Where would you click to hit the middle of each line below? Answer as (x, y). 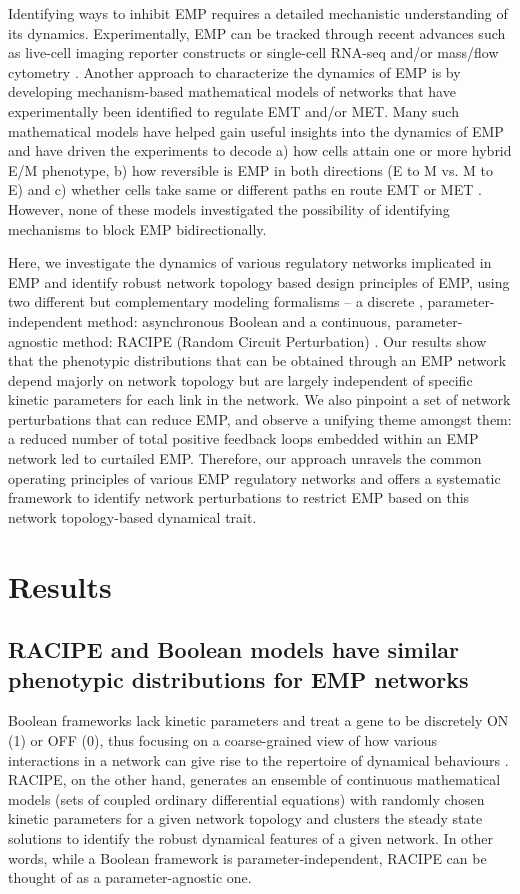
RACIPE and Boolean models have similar (234, 649)
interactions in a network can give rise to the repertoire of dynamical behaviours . (258, 759)
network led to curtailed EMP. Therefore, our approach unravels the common (245, 458)
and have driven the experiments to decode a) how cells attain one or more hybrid (260, 150)
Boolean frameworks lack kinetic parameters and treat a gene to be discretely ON (258, 720)
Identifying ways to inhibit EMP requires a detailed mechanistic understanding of (258, 13)
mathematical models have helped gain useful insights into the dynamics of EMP (256, 130)
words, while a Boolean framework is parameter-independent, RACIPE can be (247, 857)
